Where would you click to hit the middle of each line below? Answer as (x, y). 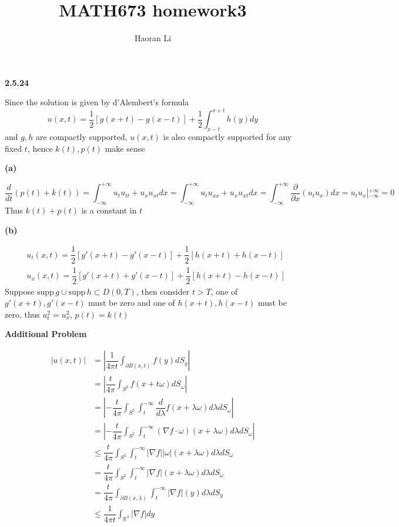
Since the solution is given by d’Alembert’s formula (97, 102)
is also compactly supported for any (227, 137)
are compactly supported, (81, 137)
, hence (40, 148)
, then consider (163, 291)
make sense (125, 148)
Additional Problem (46, 334)
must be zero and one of (132, 303)
